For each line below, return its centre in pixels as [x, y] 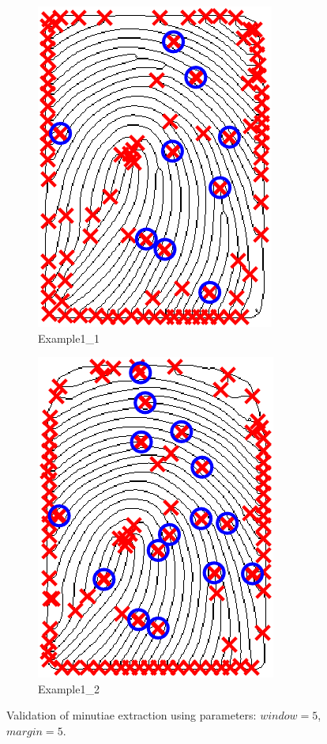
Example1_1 [69, 338]
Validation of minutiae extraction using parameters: [132, 715]
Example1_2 [69, 688]
